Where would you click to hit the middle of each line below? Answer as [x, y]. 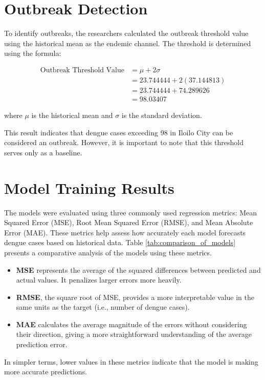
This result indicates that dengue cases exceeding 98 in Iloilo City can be [119, 132]
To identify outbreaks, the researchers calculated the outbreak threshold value [126, 33]
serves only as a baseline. [43, 152]
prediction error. [42, 344]
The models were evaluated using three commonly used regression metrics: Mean [131, 212]
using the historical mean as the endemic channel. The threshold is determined [128, 43]
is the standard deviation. [162, 115]
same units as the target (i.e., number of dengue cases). [103, 307]
